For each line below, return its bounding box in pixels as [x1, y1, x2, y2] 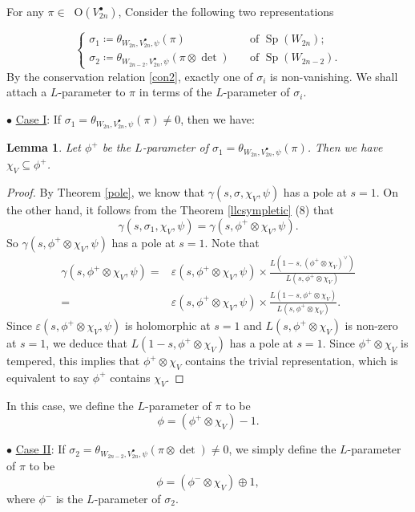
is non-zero [344, 317, 398, 334]
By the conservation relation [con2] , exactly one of [6, 67, 253, 84]
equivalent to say [6, 368, 90, 385]
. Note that [204, 234, 260, 250]
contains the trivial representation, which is [185, 352, 398, 369]
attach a [6, 83, 47, 100]
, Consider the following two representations [118, 3, 334, 19]
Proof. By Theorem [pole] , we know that [6, 184, 205, 201]
